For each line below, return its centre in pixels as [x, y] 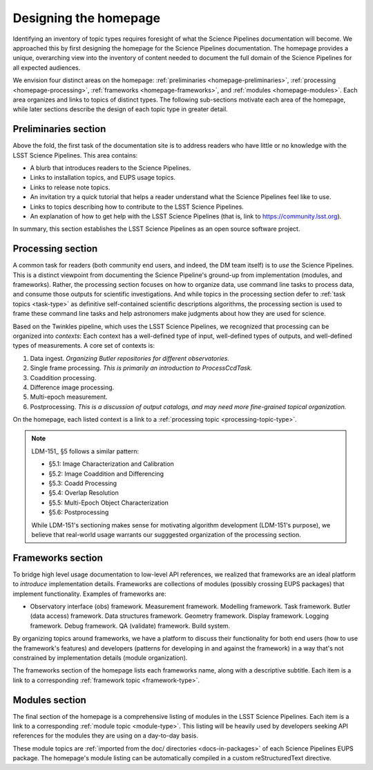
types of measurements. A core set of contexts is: [84, 346]
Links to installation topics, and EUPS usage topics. [103, 178]
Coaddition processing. [63, 377]
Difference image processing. [72, 387]
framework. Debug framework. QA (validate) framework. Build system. [130, 626]
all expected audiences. [47, 67]
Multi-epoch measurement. [69, 397]
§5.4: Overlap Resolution [84, 493]
